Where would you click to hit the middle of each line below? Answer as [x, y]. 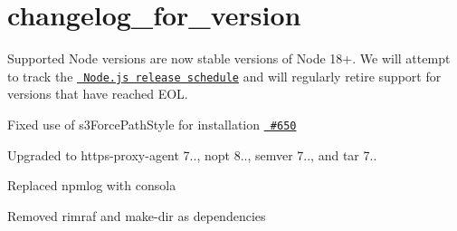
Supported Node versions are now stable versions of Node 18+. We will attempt [229, 58]
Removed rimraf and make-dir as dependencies [137, 215]
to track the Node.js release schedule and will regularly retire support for [224, 76]
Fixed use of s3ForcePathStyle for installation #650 [152, 124]
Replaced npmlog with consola [92, 185]
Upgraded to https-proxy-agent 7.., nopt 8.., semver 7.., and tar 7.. [192, 154]
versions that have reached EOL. [98, 94]
